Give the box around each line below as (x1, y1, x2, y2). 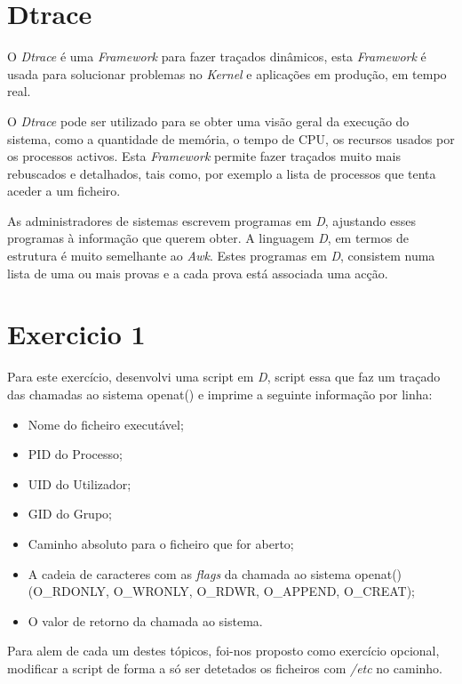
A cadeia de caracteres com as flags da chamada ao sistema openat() (28, 564, 402, 583)
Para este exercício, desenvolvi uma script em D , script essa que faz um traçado (7, 367, 441, 386)
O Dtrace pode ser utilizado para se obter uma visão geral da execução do (7, 111, 410, 130)
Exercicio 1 (7, 316, 146, 352)
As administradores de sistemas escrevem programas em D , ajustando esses (7, 211, 416, 229)
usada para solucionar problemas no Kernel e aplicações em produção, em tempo (7, 64, 447, 83)
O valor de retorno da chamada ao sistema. (28, 611, 263, 630)
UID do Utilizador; (28, 474, 131, 493)
